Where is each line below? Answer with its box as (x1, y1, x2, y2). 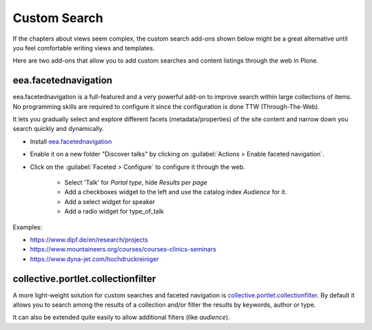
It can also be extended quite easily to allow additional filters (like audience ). (12, 313, 230, 322)
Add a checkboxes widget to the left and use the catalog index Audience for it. (64, 188, 287, 196)
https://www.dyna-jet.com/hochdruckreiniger (30, 255, 159, 263)
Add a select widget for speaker (64, 197, 156, 206)
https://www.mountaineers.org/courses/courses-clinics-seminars (30, 245, 216, 254)
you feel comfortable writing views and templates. (12, 43, 155, 52)
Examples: (12, 223, 43, 231)
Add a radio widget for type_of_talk (64, 207, 165, 216)
